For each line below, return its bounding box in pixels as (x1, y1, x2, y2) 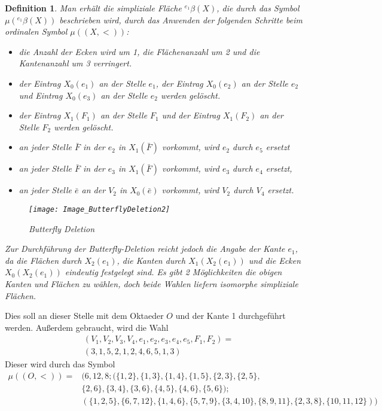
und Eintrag (19, 89, 63, 101)
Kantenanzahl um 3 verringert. (19, 57, 132, 69)
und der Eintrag (161, 109, 220, 121)
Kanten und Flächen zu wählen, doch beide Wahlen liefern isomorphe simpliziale (5, 277, 298, 290)
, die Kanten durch (117, 254, 186, 266)
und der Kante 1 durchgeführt (175, 309, 286, 322)
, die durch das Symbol (216, 2, 300, 14)
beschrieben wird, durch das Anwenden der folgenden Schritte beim (59, 13, 303, 26)
